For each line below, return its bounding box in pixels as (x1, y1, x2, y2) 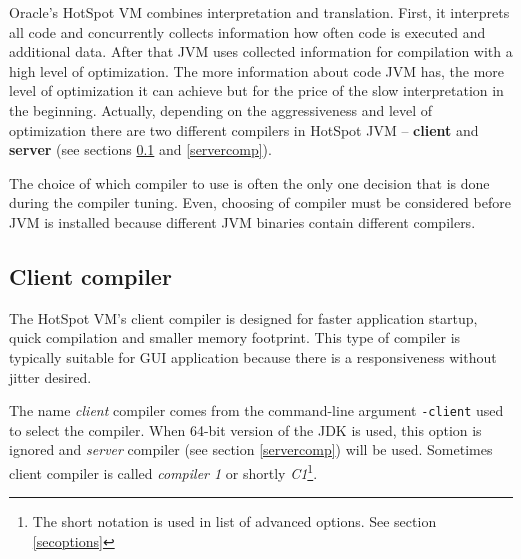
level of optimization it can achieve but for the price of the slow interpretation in (9, 80, 504, 101)
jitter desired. (9, 366, 92, 387)
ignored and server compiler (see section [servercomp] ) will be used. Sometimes (9, 439, 493, 460)
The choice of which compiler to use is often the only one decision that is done (9, 172, 490, 193)
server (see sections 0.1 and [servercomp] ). (9, 139, 272, 160)
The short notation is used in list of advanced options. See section (32, 511, 437, 532)
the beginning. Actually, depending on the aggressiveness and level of (9, 99, 433, 120)
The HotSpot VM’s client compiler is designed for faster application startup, (9, 307, 478, 328)
